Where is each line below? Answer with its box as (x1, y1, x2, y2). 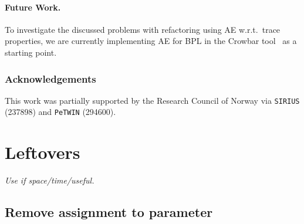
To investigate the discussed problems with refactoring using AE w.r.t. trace (5, 23, 281, 35)
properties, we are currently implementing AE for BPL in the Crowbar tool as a (5, 35, 297, 47)
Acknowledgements (5, 71, 96, 86)
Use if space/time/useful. (5, 174, 94, 186)
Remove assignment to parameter (5, 203, 213, 221)
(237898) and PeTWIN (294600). (5, 106, 116, 118)
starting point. (5, 46, 57, 58)
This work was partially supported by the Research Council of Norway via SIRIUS (5, 94, 300, 106)
